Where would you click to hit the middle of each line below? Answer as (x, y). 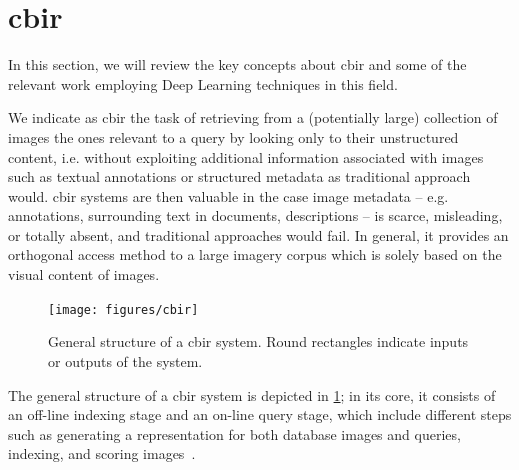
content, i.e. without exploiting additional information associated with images (246, 156)
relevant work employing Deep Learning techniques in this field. (203, 83)
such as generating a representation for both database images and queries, (234, 433)
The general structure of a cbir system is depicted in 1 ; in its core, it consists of (252, 394)
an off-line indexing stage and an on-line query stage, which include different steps (260, 414)
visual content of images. (84, 274)
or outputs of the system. (125, 360)
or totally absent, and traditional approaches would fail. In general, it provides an (258, 234)
